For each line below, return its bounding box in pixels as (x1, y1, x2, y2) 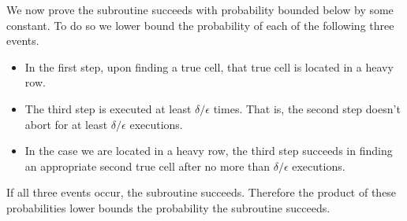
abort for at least (24, 116, 108, 132)
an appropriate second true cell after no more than (24, 157, 271, 174)
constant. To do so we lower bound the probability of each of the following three (6, 17, 394, 33)
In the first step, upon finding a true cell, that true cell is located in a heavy (24, 58, 394, 75)
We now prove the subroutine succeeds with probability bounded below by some (6, 2, 394, 17)
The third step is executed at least (24, 100, 192, 116)
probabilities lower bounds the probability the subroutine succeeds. (6, 199, 330, 215)
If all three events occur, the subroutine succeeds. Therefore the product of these (6, 184, 397, 201)
